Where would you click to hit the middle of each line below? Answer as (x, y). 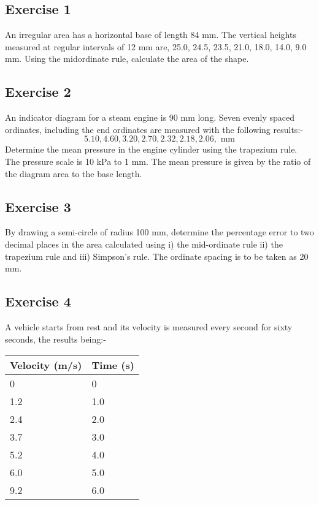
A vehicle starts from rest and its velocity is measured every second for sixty (149, 326)
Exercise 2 (38, 92)
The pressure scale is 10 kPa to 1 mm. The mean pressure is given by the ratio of (158, 161)
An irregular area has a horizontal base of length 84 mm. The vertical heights (151, 35)
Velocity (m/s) (46, 365)
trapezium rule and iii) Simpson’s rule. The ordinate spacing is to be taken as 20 (157, 256)
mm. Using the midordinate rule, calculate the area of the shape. (127, 59)
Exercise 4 (38, 301)
